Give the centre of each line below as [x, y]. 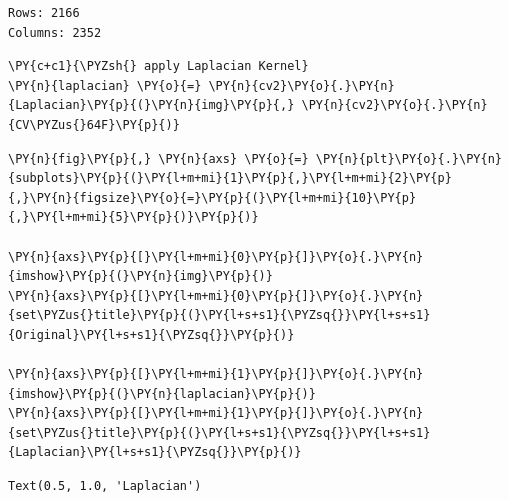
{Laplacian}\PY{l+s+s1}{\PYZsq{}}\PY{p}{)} [155, 452]
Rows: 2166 [44, 13]
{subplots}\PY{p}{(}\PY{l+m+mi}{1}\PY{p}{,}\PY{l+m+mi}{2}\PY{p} [230, 178]
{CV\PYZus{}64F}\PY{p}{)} [94, 124]
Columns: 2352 [55, 32]
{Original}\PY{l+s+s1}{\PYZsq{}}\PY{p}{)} [151, 334]
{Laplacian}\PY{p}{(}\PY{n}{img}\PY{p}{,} [151, 105]
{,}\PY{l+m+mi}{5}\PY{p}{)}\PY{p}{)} [133, 217]
